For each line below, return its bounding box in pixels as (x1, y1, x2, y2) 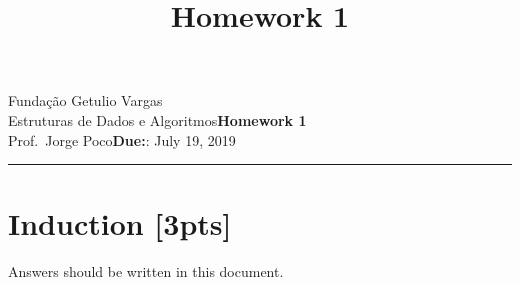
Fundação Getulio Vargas (8, 90, 163, 111)
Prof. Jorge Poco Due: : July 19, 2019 (8, 129, 236, 150)
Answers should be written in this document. (8, 261, 284, 282)
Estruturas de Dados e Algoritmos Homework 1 (8, 109, 307, 130)
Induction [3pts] (8, 203, 232, 244)
